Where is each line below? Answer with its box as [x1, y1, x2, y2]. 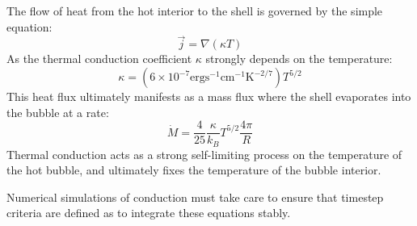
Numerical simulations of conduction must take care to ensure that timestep [6, 188, 384, 205]
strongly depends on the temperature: [205, 50, 393, 67]
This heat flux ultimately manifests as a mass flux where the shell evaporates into [6, 88, 411, 104]
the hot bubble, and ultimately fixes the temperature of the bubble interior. [6, 161, 381, 178]
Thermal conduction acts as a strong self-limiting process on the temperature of [6, 145, 402, 162]
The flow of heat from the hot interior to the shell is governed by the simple [6, 2, 383, 19]
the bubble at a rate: [6, 103, 109, 120]
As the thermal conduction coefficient [6, 50, 192, 67]
